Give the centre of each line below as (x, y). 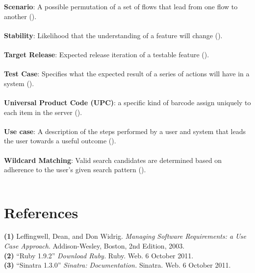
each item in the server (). (43, 112)
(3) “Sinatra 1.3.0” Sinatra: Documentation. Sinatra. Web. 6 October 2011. (117, 265)
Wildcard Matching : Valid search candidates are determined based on (113, 160)
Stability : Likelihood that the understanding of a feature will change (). (113, 35)
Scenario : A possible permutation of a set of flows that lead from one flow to (121, 6)
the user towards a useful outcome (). (60, 141)
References (41, 213)
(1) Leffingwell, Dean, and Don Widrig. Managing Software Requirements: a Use (125, 236)
